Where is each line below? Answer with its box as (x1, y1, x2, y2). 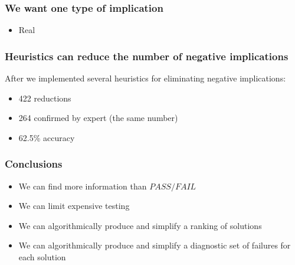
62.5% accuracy (18, 131, 75, 143)
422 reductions (18, 91, 71, 104)
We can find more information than (18, 179, 147, 192)
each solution (18, 251, 66, 263)
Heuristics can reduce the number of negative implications (5, 48, 289, 63)
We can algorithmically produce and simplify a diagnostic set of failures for (18, 239, 291, 251)
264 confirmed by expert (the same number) (18, 112, 178, 124)
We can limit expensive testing (18, 199, 130, 212)
